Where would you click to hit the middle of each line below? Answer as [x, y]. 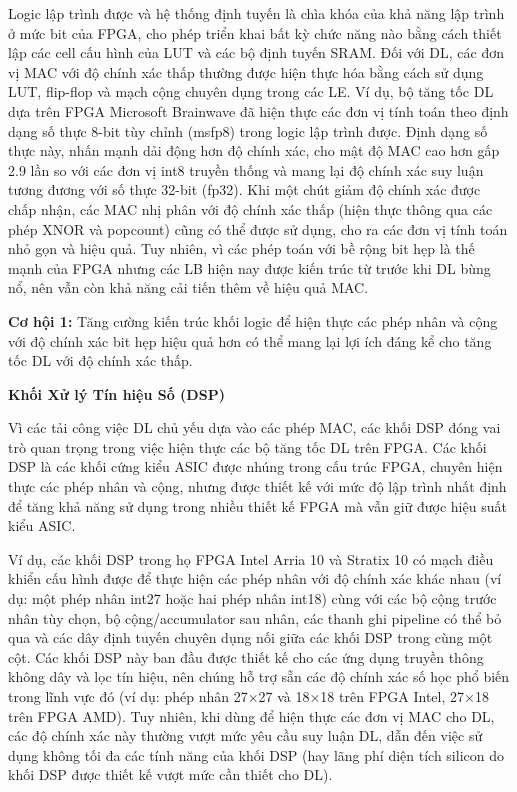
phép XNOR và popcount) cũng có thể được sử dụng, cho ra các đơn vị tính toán [258, 228]
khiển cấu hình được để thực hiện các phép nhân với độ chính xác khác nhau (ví [255, 578]
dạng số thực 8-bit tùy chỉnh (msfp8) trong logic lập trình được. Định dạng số [248, 130]
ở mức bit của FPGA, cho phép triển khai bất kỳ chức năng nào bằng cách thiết [255, 32]
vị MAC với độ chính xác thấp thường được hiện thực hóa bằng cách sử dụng [246, 71]
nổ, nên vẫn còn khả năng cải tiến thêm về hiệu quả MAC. [188, 287]
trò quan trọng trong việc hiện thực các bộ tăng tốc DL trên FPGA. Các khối [247, 446]
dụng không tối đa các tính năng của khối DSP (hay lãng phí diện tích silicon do [256, 754]
